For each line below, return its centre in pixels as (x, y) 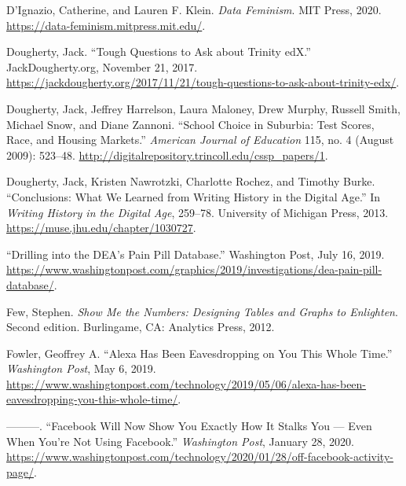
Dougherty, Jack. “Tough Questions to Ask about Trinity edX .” (159, 52)
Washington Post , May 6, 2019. (81, 368)
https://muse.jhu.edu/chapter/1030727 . (101, 228)
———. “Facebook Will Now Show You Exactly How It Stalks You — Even (189, 426)
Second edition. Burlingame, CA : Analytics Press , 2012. (141, 327)
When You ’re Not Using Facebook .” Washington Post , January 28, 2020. (180, 441)
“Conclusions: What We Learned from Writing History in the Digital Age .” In (194, 196)
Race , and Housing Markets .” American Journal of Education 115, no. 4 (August (200, 140)
